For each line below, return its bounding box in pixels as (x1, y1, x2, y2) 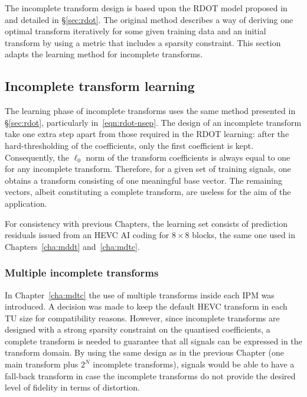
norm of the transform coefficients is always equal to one (86, 151, 290, 163)
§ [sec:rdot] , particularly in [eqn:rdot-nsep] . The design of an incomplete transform (5, 116, 302, 128)
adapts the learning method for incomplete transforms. (5, 48, 203, 60)
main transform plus (5, 358, 79, 370)
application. (5, 197, 47, 209)
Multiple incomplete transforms (5, 265, 159, 280)
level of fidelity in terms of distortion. (5, 381, 140, 393)
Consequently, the (5, 151, 69, 163)
